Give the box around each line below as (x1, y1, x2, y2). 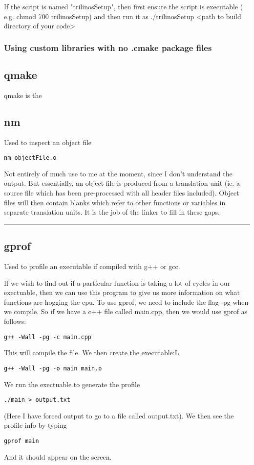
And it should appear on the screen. (4, 451, 112, 462)
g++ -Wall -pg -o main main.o (4, 365, 102, 372)
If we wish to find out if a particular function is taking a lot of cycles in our (4, 277, 231, 288)
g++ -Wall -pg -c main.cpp (4, 333, 91, 341)
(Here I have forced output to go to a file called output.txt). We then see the (4, 410, 234, 420)
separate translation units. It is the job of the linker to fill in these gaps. (4, 207, 220, 217)
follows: (4, 316, 26, 326)
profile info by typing (4, 420, 67, 430)
